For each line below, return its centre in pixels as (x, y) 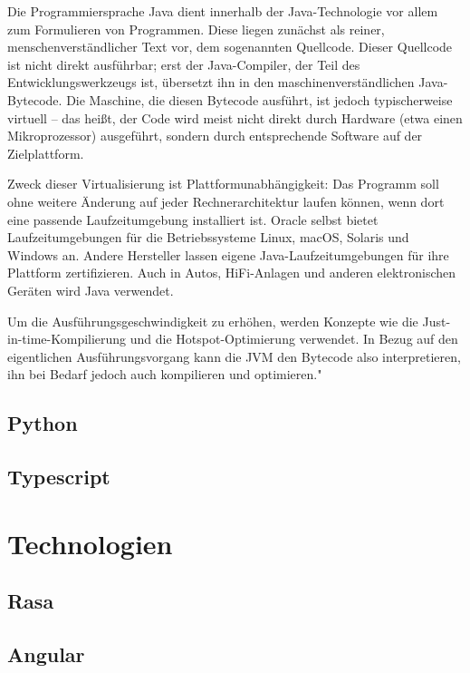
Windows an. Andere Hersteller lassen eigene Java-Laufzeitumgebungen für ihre (228, 254)
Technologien (90, 543)
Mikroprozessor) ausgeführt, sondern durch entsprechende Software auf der (215, 136)
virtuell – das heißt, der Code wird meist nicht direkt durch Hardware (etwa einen (235, 117)
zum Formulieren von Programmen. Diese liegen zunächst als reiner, (196, 29)
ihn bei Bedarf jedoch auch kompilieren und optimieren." (165, 374)
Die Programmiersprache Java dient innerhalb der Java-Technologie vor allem (223, 11)
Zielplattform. (46, 153)
